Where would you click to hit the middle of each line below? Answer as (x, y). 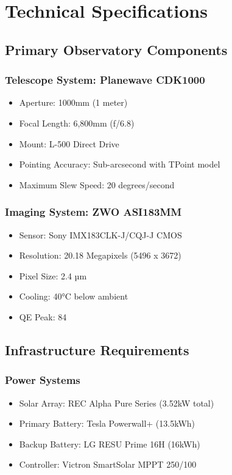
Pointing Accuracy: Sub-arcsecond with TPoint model (120, 164)
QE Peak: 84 (43, 316)
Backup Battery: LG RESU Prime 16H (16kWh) (110, 444)
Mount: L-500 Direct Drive (69, 143)
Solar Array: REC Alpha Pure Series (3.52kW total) (117, 403)
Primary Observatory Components (116, 49)
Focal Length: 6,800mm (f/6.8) (77, 123)
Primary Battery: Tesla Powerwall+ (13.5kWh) (107, 423)
